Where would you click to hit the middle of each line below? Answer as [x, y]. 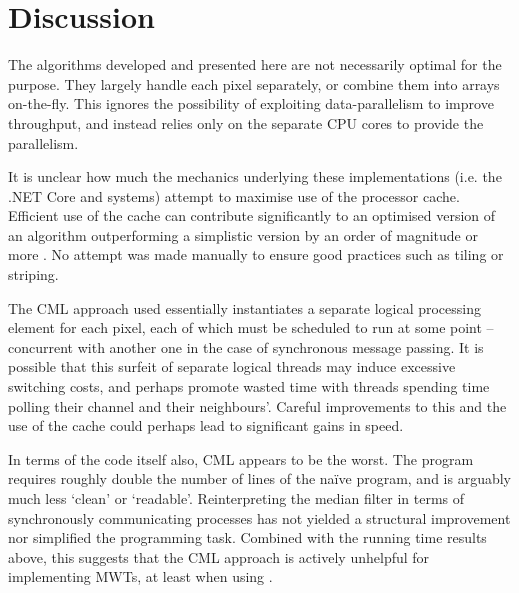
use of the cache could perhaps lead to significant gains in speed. [206, 425]
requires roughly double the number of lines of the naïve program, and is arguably [260, 478]
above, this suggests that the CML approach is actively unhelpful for [219, 556]
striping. [33, 274]
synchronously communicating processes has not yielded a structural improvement [259, 517]
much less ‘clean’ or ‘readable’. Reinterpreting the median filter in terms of [236, 498]
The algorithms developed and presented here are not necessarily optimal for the [255, 64]
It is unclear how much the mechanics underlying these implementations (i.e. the [255, 176]
